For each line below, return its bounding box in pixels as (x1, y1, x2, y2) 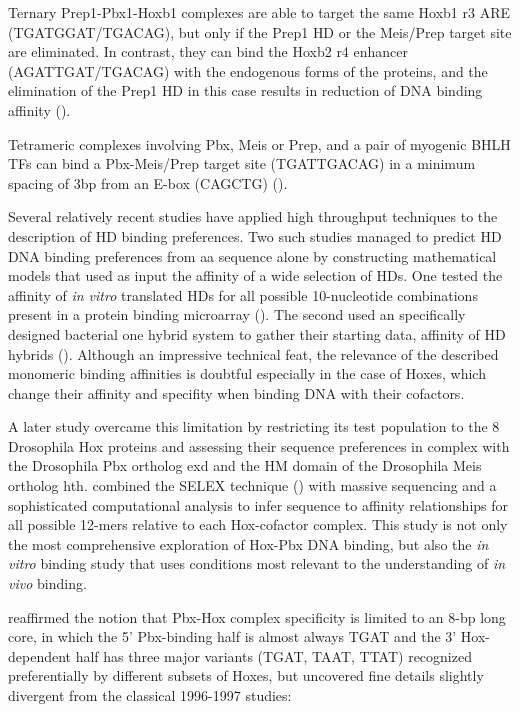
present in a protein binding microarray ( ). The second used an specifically (8, 304, 466, 325)
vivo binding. (8, 573, 87, 594)
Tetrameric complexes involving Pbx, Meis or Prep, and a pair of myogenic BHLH (8, 133, 511, 154)
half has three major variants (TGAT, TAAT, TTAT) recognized (75, 645, 472, 666)
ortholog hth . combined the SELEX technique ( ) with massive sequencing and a (8, 475, 497, 496)
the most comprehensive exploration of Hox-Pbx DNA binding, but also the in (8, 533, 489, 554)
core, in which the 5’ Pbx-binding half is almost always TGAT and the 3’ (8, 626, 457, 647)
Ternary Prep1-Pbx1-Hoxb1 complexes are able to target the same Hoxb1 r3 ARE (8, 2, 511, 22)
